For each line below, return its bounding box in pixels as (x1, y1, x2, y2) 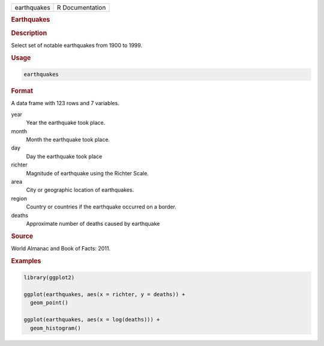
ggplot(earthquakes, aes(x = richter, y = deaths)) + (23, 291, 185, 297)
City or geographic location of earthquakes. (26, 186, 134, 193)
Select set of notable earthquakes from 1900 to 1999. (11, 41, 143, 49)
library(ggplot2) (23, 274, 75, 281)
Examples (11, 256, 41, 265)
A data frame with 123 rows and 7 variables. (11, 100, 119, 107)
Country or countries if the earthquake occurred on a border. (26, 203, 177, 210)
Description (11, 29, 47, 37)
